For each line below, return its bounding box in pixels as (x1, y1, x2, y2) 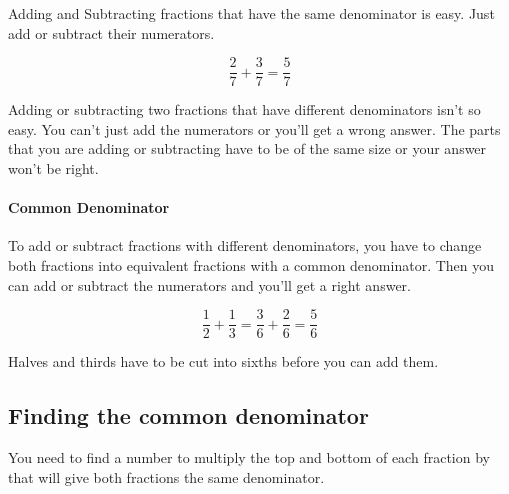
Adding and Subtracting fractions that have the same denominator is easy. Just (8, 3, 495, 23)
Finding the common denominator (8, 400, 369, 431)
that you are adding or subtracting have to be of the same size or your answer (8, 138, 487, 159)
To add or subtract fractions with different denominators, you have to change (8, 235, 482, 256)
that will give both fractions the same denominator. (8, 466, 325, 487)
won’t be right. (8, 158, 99, 179)
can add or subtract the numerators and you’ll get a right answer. (8, 274, 411, 295)
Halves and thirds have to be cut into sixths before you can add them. (8, 351, 439, 372)
